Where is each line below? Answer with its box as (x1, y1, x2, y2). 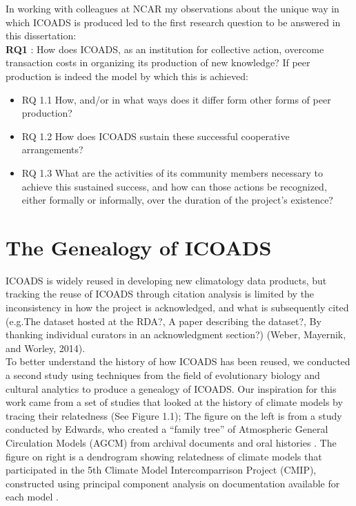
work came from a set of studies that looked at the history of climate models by (6, 395, 343, 409)
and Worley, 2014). (6, 340, 86, 355)
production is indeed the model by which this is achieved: (6, 68, 248, 83)
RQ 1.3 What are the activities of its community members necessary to (21, 165, 323, 179)
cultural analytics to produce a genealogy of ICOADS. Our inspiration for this (6, 381, 337, 396)
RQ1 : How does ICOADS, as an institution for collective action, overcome (6, 41, 324, 56)
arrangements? (21, 142, 83, 157)
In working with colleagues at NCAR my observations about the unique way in (6, 1, 339, 15)
